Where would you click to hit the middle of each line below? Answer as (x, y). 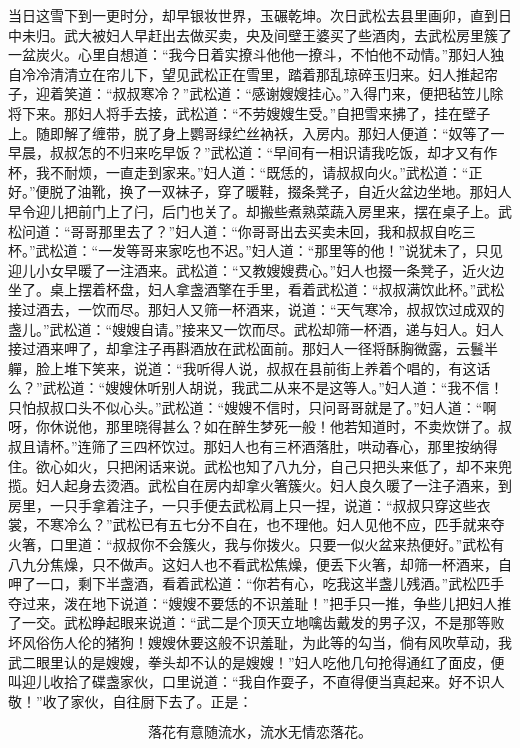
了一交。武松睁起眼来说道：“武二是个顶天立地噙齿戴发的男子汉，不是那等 (249, 622)
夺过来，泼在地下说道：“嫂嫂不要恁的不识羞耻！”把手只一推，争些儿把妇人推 (260, 602)
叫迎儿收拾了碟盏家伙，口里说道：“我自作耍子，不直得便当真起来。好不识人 (256, 681)
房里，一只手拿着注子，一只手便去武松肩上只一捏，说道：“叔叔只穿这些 (242, 504)
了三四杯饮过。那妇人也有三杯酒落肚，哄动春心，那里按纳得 (301, 446)
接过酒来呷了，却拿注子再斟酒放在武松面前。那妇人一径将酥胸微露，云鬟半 (253, 348)
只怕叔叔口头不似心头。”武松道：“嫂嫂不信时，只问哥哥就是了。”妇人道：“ (245, 406)
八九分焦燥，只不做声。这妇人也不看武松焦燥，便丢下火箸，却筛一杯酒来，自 (260, 563)
